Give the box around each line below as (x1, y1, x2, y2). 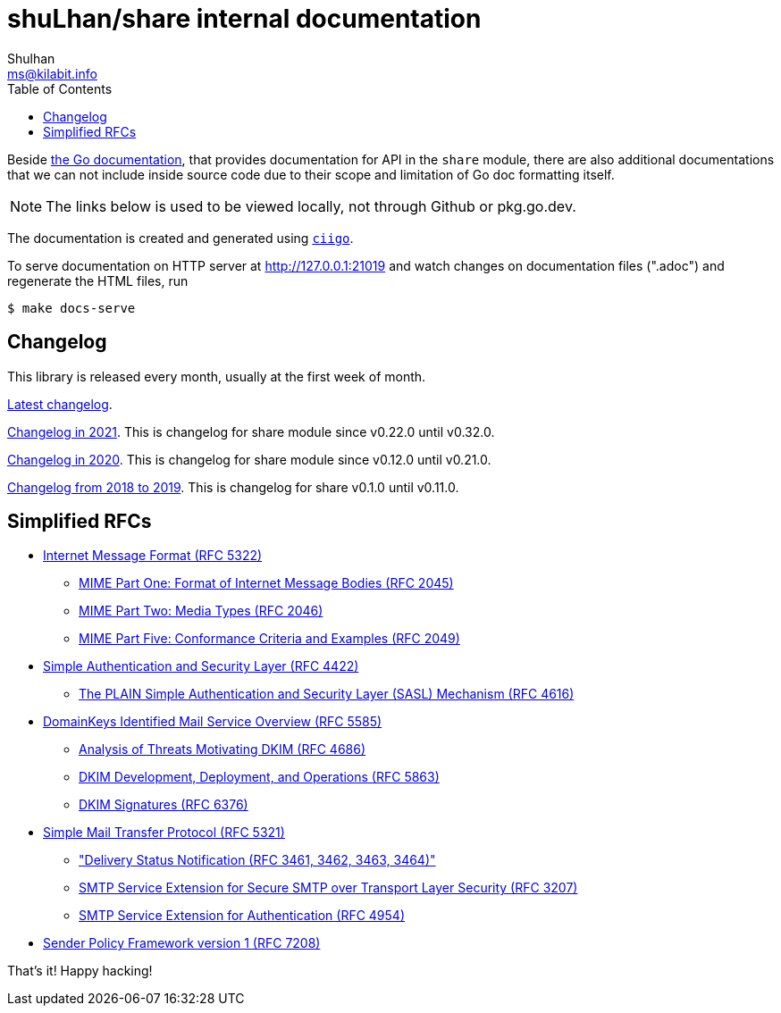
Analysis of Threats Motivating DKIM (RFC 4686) (79, 741, 366, 758)
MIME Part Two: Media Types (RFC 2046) (79, 603, 323, 619)
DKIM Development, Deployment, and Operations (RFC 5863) (79, 769, 440, 785)
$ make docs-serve (7, 300, 136, 315)
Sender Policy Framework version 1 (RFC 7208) (43, 935, 321, 951)
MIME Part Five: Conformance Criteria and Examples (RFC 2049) (79, 631, 460, 647)
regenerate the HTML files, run (7, 272, 189, 289)
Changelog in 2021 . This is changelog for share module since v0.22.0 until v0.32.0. (7, 423, 495, 440)
